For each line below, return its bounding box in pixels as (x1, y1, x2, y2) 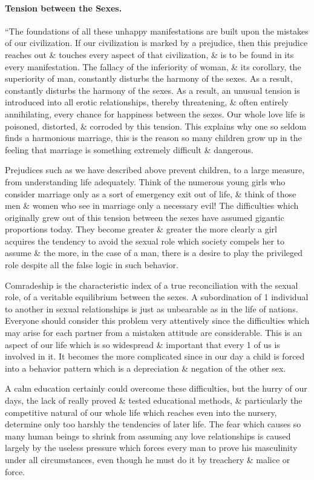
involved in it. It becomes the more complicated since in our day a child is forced (5, 350, 305, 363)
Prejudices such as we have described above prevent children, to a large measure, (5, 163, 305, 176)
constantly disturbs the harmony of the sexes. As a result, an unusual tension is (5, 84, 300, 96)
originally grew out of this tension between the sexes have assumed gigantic (5, 211, 284, 223)
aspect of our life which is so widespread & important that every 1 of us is (5, 338, 280, 350)
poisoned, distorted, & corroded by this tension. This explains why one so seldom (5, 119, 307, 132)
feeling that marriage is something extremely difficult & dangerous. (5, 143, 253, 156)
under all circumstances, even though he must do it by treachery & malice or (5, 453, 290, 465)
